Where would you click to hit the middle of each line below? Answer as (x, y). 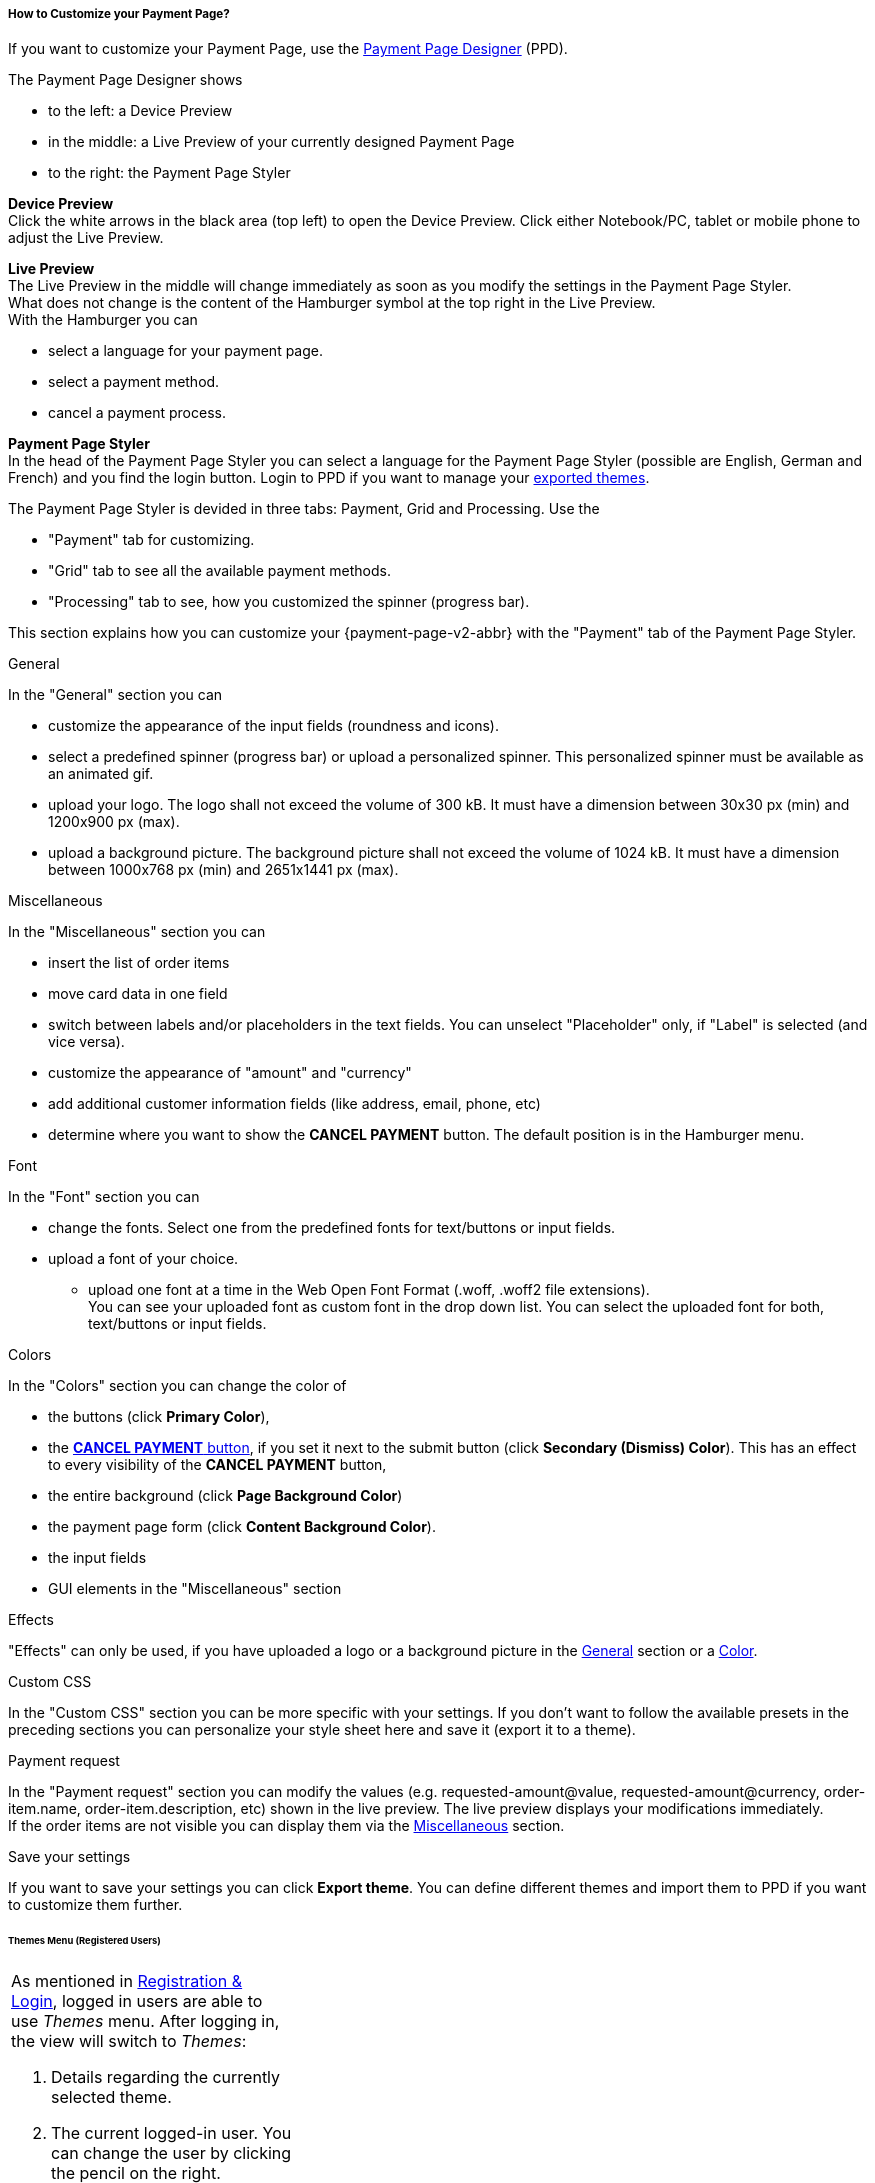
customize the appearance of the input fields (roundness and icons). (273, 726)
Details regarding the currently (166, 2077)
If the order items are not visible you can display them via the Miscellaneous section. (286, 1826)
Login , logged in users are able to (137, 2001)
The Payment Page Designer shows (125, 80)
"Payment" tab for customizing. (151, 540)
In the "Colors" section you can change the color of (177, 1386)
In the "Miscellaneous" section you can (137, 932)
